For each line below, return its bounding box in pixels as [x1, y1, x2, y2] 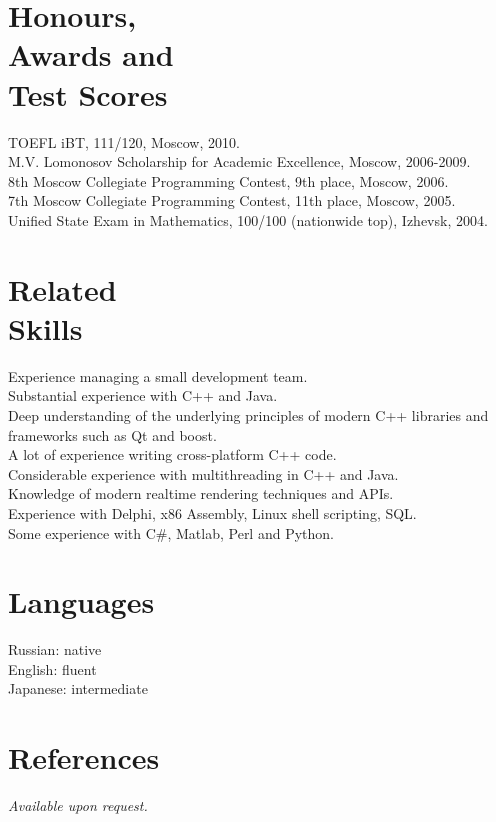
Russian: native [8, 639, 102, 660]
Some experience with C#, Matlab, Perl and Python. [8, 522, 334, 543]
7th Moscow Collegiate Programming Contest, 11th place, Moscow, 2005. [8, 190, 456, 211]
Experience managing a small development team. [8, 365, 308, 386]
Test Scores [8, 73, 168, 114]
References [8, 737, 160, 778]
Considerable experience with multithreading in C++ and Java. [8, 463, 399, 484]
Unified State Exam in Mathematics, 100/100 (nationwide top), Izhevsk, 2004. [8, 209, 488, 230]
